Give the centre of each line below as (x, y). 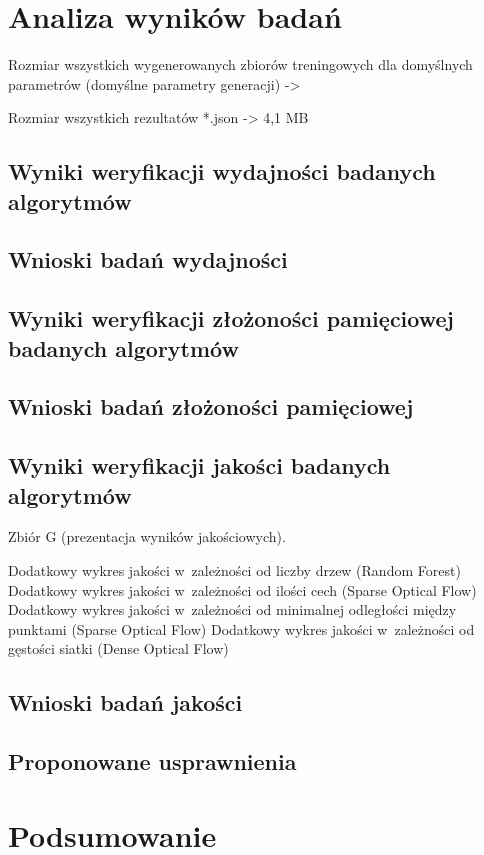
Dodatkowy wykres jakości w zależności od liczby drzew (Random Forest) (234, 570)
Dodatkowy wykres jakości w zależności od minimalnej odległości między (232, 609)
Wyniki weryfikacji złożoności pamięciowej (231, 318)
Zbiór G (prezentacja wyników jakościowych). (147, 536)
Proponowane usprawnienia (152, 761)
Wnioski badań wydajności (148, 259)
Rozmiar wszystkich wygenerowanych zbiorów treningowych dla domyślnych (240, 64)
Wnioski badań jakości (125, 702)
